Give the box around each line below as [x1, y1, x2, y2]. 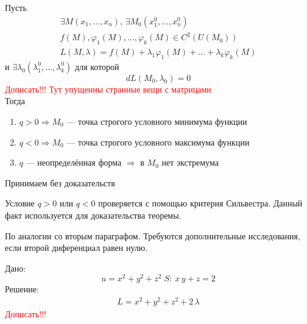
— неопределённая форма [26, 156, 122, 169]
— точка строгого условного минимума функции [66, 114, 247, 127]
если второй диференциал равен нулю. [5, 241, 148, 254]
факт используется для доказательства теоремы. [5, 208, 182, 221]
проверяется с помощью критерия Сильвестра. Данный [98, 197, 303, 210]
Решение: [5, 283, 39, 295]
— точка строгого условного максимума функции [66, 135, 250, 148]
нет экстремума [161, 156, 219, 169]
